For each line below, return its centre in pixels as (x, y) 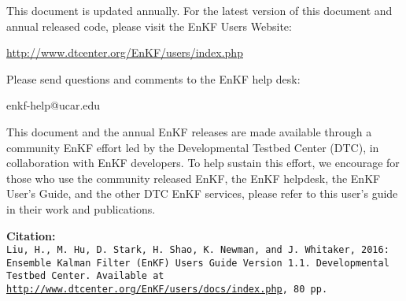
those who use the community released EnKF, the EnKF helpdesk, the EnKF (194, 178)
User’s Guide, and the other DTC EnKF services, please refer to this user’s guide (202, 193)
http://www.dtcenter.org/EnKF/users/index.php (125, 52)
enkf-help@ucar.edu (54, 105)
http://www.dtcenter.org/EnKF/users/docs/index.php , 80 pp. (167, 290)
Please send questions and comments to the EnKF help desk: (153, 78)
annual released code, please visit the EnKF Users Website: (149, 26)
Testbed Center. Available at (85, 276)
